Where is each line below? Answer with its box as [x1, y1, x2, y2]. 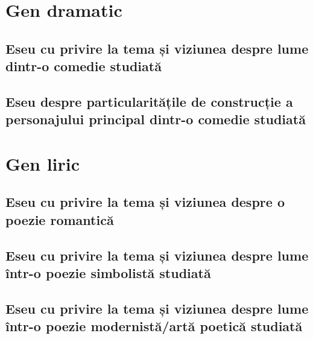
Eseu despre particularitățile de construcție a [5, 92, 293, 110]
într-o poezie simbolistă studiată [5, 264, 211, 282]
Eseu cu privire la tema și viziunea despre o [5, 192, 285, 211]
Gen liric [5, 151, 80, 176]
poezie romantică [5, 210, 114, 229]
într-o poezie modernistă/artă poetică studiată [5, 317, 303, 335]
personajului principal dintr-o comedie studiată [5, 110, 306, 128]
